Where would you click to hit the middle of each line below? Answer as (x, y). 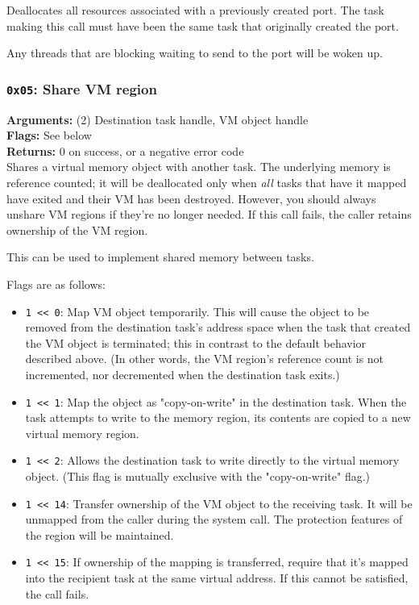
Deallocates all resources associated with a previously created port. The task (195, 10)
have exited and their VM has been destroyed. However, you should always (191, 198)
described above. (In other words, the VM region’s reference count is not (205, 359)
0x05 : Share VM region (82, 88)
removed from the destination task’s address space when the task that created (218, 327)
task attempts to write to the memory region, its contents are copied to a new (218, 417)
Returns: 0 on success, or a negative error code (125, 150)
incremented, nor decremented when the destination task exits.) (183, 374)
